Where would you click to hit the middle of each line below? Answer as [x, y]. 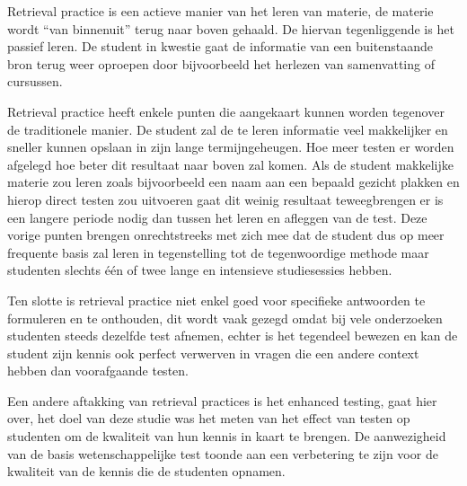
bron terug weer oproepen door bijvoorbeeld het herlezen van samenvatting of [221, 63]
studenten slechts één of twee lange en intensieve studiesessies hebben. [200, 270]
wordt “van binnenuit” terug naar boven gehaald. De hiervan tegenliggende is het [231, 28]
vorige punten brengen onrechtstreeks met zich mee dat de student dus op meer [226, 235]
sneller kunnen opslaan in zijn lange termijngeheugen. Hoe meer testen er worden [231, 147]
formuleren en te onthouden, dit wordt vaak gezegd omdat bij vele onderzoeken [225, 318]
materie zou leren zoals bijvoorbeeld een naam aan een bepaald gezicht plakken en [233, 182]
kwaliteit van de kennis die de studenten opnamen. [146, 471]
